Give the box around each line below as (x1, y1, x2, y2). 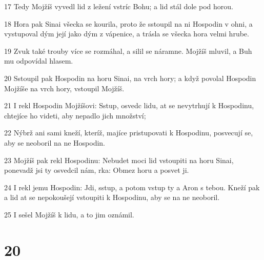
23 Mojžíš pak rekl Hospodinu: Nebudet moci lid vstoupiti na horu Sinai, (4, 154, 234, 165)
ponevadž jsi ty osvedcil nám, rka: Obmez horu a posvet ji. (4, 165, 189, 175)
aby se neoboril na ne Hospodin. (4, 137, 105, 148)
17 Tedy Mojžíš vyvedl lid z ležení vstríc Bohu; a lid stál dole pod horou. (4, 1, 233, 11)
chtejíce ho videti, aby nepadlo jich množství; (4, 110, 146, 121)
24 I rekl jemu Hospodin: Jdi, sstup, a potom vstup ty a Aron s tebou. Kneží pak (4, 182, 260, 192)
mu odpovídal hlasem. (4, 55, 73, 66)
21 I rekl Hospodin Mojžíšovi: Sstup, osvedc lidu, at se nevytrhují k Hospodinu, (4, 100, 254, 111)
